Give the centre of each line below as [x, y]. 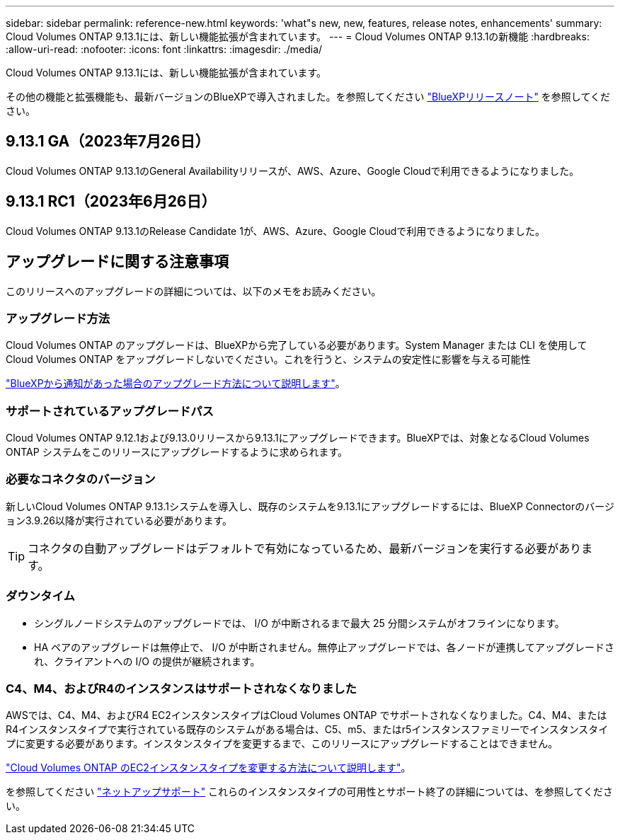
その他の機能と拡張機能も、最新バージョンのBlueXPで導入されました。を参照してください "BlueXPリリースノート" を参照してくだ [308, 97]
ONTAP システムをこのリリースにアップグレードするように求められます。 [177, 452]
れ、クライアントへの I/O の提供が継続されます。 [147, 661]
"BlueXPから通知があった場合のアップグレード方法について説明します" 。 [176, 384]
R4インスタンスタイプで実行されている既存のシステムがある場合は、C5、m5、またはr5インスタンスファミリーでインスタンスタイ [307, 730]
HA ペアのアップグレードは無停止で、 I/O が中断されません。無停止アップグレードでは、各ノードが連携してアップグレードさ [324, 647]
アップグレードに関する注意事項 [117, 262]
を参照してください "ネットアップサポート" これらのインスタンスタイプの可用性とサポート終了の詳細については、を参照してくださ [309, 792]
